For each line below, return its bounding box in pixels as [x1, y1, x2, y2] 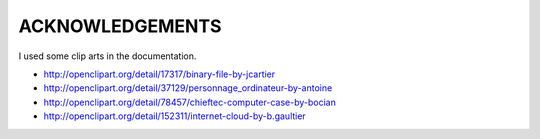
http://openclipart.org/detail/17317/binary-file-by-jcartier [43, 68, 276, 80]
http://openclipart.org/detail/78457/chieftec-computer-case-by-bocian [43, 96, 337, 108]
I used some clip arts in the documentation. [18, 50, 197, 62]
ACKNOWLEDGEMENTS [18, 15, 222, 37]
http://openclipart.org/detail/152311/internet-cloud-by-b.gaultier [43, 110, 307, 122]
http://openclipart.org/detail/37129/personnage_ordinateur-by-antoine [43, 82, 333, 94]
